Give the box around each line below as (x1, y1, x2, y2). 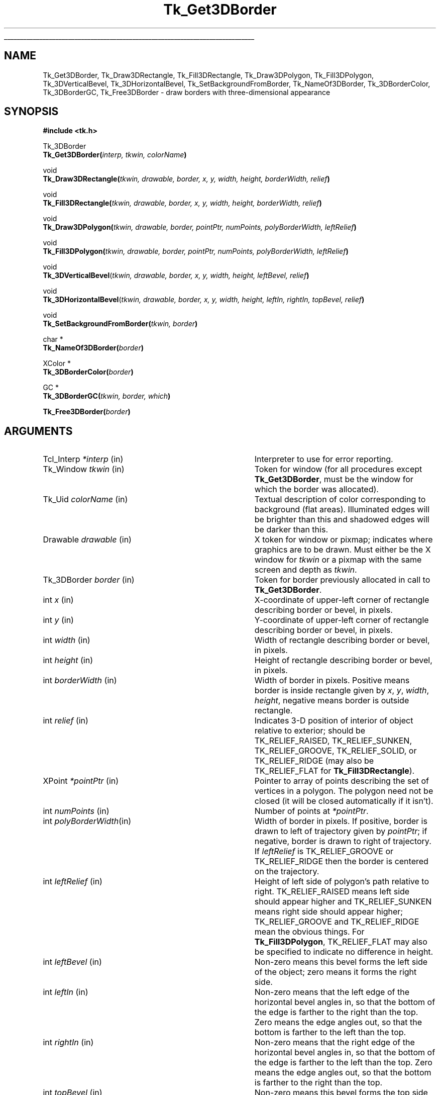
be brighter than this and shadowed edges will (254, 514, 429, 525)
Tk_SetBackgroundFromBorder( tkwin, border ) (43, 319, 198, 328)
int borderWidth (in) (43, 675, 117, 686)
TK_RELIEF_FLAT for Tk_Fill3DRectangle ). (254, 766, 415, 776)
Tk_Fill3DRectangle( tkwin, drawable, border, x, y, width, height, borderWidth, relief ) (43, 199, 322, 208)
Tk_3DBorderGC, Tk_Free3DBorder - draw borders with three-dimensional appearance (43, 87, 331, 97)
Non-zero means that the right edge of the (254, 1037, 415, 1048)
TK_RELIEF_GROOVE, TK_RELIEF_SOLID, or (254, 746, 417, 756)
